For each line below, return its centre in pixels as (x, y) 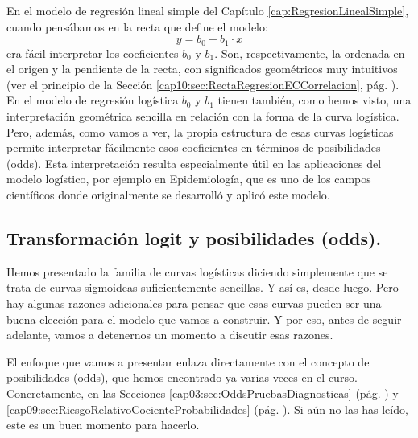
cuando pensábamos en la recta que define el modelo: (137, 26)
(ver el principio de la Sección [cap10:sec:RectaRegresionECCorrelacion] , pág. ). (203, 84)
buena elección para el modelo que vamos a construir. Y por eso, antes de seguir (204, 319)
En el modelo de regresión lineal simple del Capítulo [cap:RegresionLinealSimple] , (208, 10)
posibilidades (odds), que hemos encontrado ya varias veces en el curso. (182, 377)
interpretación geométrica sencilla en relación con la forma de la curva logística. (203, 116)
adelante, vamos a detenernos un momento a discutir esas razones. (170, 335)
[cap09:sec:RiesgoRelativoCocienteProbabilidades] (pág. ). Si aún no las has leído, (207, 409)
